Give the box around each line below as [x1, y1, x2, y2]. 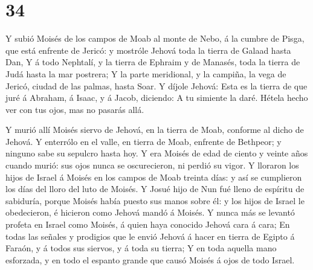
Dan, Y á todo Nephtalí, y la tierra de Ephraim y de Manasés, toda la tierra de [5, 56, 300, 68]
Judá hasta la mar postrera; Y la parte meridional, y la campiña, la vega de [5, 67, 286, 80]
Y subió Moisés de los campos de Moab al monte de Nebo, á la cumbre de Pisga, [5, 32, 305, 45]
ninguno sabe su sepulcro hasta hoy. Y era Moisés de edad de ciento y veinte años [5, 147, 308, 159]
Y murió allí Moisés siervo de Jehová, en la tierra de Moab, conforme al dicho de [5, 123, 304, 136]
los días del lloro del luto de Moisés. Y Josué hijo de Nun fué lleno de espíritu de [5, 182, 305, 195]
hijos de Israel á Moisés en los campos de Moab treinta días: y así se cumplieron [5, 170, 302, 183]
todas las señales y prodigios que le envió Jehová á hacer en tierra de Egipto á [5, 230, 295, 242]
